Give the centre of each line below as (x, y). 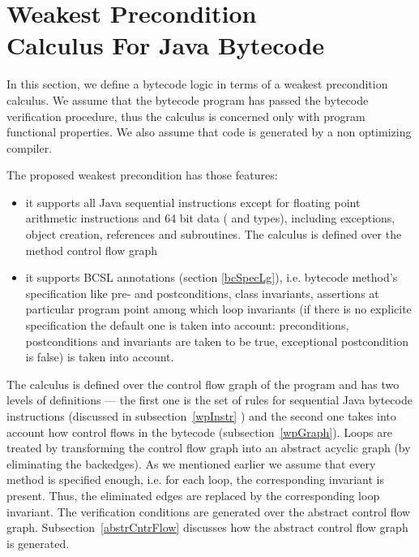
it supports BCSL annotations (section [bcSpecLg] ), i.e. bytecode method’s (212, 277)
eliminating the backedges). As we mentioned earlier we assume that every (191, 463)
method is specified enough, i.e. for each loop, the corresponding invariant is (195, 479)
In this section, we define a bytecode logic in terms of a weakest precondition (197, 84)
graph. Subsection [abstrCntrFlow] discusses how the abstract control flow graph (207, 527)
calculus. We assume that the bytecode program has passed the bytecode (188, 99)
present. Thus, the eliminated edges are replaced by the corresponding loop (193, 495)
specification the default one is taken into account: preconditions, (187, 325)
